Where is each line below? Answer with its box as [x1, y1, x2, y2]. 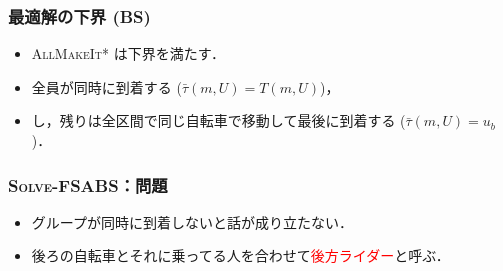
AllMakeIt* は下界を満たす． [31, 43, 226, 64]
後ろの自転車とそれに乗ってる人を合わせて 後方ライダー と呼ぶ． [31, 245, 450, 266]
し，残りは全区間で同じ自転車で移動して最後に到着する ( [31, 110, 406, 131]
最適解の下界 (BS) [8, 3, 151, 28]
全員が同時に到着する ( [31, 76, 182, 97]
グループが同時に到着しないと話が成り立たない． [31, 211, 353, 232]
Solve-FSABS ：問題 [8, 172, 168, 197]
